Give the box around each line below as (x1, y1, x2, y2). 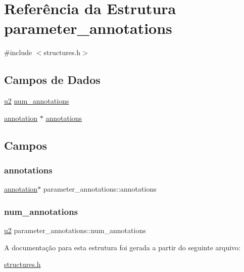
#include (4, 47, 32, 58)
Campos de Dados (4, 72, 101, 87)
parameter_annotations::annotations (43, 184, 157, 194)
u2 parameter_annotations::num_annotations (4, 225, 146, 236)
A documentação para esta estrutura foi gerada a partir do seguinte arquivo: (4, 242, 240, 252)
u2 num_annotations (4, 96, 69, 106)
